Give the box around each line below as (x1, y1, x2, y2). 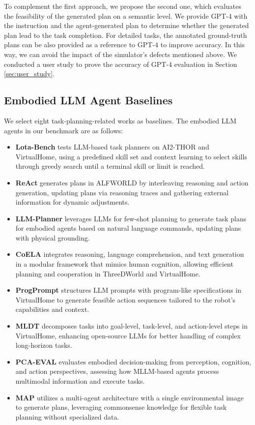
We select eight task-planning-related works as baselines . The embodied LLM (4, 115, 237, 125)
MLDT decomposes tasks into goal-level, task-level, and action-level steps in (15, 321, 248, 331)
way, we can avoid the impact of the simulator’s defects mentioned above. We (4, 49, 237, 59)
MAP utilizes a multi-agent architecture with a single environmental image (15, 392, 244, 402)
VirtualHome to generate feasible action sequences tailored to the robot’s (15, 294, 236, 304)
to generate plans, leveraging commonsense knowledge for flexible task (15, 402, 227, 412)
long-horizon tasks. (15, 340, 72, 350)
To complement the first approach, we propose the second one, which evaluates (4, 1, 241, 11)
